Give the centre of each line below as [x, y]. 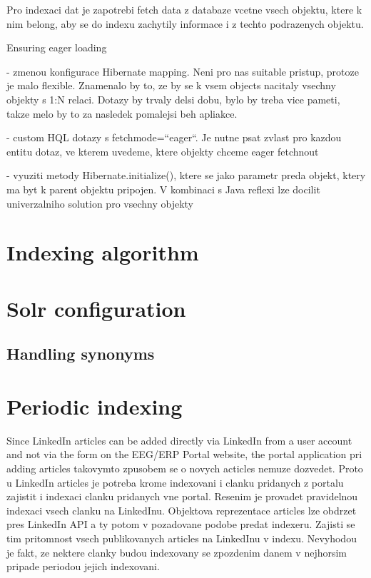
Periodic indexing [95, 406]
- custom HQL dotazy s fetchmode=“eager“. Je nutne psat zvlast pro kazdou [174, 137]
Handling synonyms [81, 354]
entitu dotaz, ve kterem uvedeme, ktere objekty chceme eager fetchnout [163, 151]
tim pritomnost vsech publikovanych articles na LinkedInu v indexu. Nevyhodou [182, 538]
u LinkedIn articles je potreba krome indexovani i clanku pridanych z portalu [175, 482]
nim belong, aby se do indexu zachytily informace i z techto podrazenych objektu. [185, 23]
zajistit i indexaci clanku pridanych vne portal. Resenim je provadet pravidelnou [182, 496]
